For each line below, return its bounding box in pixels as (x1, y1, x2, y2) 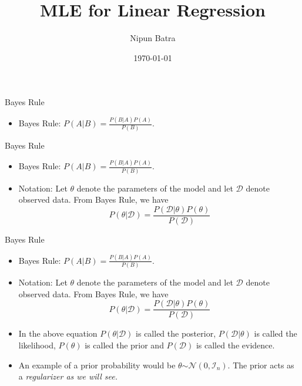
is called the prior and (85, 339, 164, 351)
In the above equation (18, 327, 98, 340)
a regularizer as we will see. (18, 370, 118, 382)
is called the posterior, (136, 327, 216, 340)
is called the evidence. (196, 339, 275, 351)
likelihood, (18, 339, 56, 351)
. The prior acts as (227, 358, 294, 371)
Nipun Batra (130, 32, 176, 44)
